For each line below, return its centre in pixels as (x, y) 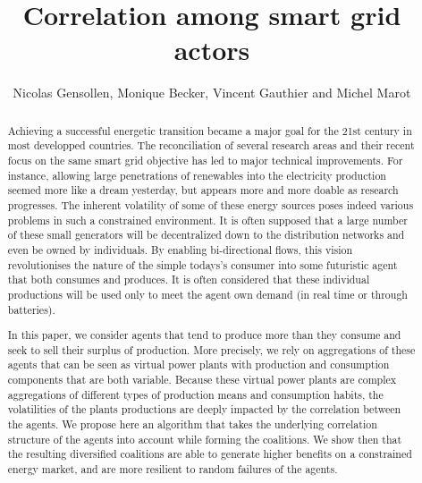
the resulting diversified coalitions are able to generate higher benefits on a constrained (210, 454)
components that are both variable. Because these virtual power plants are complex (202, 380)
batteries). (31, 309)
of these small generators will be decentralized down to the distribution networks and (206, 235)
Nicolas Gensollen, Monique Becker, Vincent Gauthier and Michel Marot (212, 93)
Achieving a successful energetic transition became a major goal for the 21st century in (210, 130)
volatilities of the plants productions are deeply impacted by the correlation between (204, 409)
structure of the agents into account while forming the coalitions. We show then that (205, 439)
